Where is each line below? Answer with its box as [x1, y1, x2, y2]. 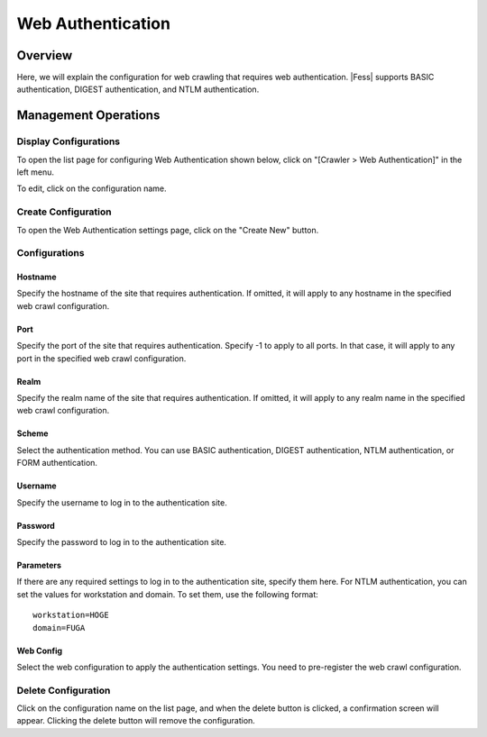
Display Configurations [16, 135, 121, 148]
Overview [16, 48, 73, 63]
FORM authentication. [16, 458, 98, 469]
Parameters [16, 560, 62, 570]
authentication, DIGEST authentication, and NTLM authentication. [16, 84, 260, 95]
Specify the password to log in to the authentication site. [16, 537, 227, 547]
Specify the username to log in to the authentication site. [16, 496, 227, 508]
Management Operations [16, 108, 161, 123]
